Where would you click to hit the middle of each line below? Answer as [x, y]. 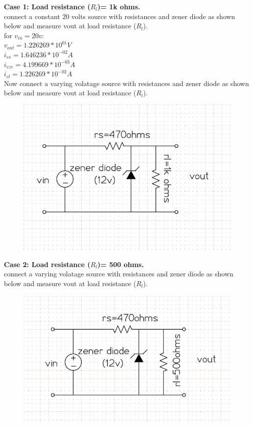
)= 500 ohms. [121, 264]
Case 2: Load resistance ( [47, 264]
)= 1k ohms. [119, 6]
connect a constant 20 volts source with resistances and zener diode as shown [120, 16]
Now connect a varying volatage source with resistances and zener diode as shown [126, 83]
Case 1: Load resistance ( [47, 6]
